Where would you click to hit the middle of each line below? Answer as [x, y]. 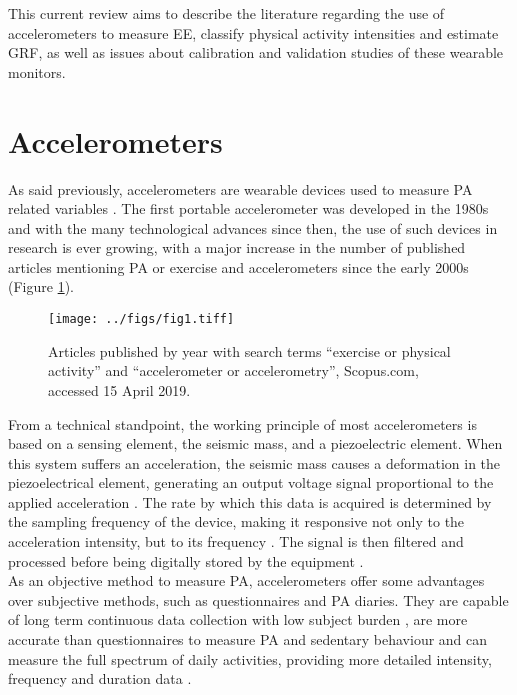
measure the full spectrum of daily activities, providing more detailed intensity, [250, 658]
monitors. [37, 71]
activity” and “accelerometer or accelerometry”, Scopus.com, [233, 370]
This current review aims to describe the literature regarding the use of [226, 13]
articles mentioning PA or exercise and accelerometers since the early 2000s [238, 266]
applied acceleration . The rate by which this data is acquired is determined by [250, 501]
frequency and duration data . [100, 678]
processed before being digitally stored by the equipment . [186, 560]
